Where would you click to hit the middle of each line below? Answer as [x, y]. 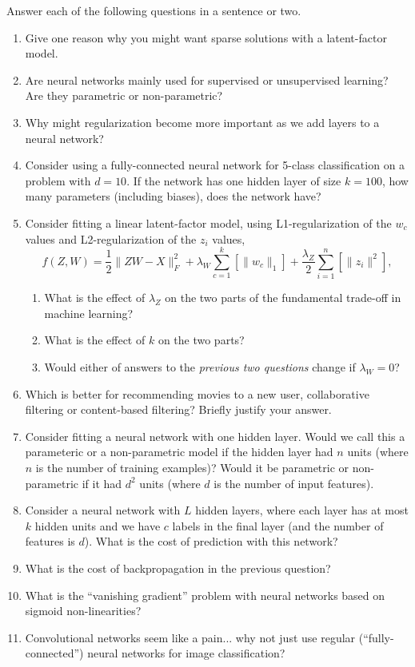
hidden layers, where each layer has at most [302, 510]
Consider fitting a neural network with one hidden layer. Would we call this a [215, 436]
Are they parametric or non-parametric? [124, 95]
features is [50, 541]
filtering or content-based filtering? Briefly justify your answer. [178, 409]
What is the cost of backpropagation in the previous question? [178, 568]
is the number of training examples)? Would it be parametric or [192, 467]
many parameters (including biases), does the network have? [173, 196]
